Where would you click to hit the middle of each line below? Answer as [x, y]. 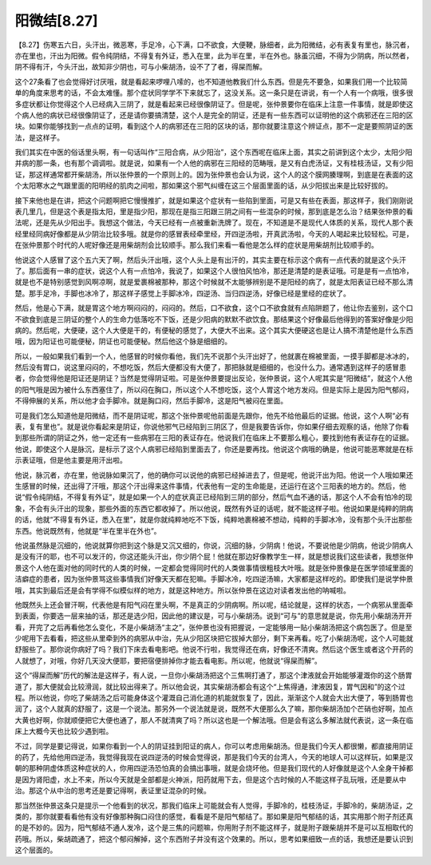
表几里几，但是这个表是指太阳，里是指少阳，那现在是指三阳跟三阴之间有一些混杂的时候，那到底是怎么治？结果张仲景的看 [214, 212]
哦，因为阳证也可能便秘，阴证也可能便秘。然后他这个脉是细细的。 [123, 341]
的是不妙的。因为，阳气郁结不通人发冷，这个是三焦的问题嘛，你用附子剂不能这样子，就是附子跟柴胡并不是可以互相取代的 [214, 827]
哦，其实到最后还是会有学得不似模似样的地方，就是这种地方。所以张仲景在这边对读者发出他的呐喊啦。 [182, 590]
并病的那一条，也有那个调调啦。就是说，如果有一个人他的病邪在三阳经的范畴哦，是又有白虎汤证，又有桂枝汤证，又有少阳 [214, 163]
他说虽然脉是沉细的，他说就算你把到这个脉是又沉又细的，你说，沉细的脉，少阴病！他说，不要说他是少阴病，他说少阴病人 [214, 545]
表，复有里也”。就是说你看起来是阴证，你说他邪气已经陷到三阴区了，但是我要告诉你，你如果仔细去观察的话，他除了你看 [212, 427]
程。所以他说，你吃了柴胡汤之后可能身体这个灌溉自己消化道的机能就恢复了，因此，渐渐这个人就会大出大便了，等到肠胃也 [214, 698]
